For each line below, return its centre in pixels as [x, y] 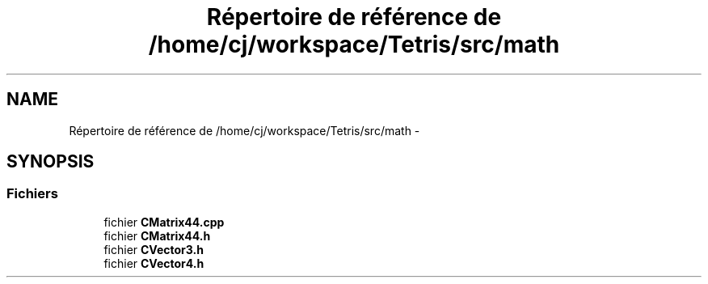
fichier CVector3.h [154, 249]
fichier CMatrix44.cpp [164, 222]
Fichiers [32, 194]
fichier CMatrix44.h [157, 235]
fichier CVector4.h [154, 263]
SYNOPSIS [51, 162]
